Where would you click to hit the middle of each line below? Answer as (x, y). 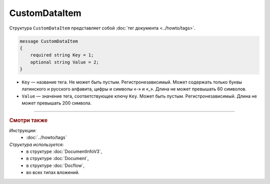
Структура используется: (36, 144)
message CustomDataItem (49, 41)
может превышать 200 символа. (57, 103)
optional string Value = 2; (65, 62)
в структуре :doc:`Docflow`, (55, 165)
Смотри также (28, 120)
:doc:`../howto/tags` (46, 137)
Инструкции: (23, 130)
